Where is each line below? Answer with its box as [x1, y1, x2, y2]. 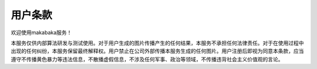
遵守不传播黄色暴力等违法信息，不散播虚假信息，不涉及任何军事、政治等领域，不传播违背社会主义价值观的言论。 [11, 56, 284, 63]
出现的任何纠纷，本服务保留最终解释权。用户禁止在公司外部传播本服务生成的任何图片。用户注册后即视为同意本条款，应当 [11, 48, 304, 55]
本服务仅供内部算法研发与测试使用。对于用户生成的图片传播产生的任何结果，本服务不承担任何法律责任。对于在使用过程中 [11, 39, 304, 46]
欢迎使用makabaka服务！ [11, 29, 72, 36]
